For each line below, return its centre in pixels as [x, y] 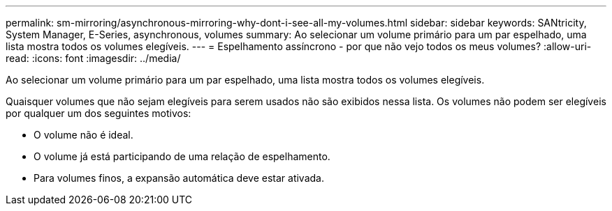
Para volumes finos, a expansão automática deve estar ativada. [179, 178]
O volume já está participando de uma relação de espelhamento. [182, 156]
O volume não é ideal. [83, 135]
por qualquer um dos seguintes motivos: [99, 113]
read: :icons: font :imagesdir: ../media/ [93, 58]
